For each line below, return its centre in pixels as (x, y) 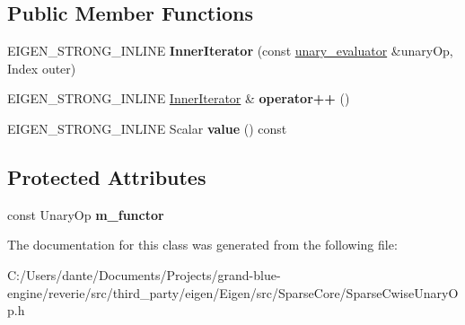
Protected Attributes (107, 176)
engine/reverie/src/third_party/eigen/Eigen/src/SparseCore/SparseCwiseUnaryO (233, 292)
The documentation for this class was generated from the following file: (202, 245)
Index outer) (42, 68)
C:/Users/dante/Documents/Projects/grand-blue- (144, 274)
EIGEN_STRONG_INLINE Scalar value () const (147, 128)
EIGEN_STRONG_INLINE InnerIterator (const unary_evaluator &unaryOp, (230, 51)
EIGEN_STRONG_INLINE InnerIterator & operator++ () (179, 98)
